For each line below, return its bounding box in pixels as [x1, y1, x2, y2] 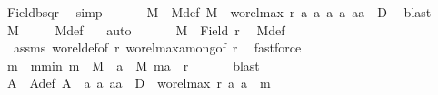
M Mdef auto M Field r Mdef [6, 20, 285, 39]
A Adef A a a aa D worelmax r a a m [6, 73, 271, 92]
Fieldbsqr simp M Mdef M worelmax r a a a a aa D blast [6, 3, 432, 21]
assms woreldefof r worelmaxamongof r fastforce [13, 38, 302, 57]
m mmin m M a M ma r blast [6, 55, 260, 74]
